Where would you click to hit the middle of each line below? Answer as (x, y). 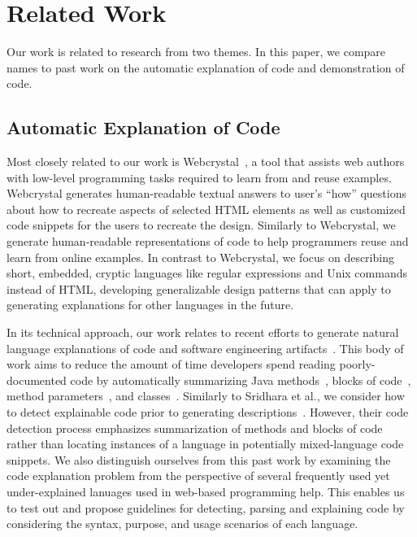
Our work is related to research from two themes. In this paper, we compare (196, 52)
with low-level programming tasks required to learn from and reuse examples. (199, 177)
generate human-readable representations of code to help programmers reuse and (208, 241)
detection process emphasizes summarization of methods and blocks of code (195, 428)
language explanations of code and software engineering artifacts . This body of (205, 348)
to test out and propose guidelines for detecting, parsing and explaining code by (206, 507)
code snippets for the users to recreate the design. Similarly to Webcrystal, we (201, 225)
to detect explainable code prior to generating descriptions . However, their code (208, 412)
